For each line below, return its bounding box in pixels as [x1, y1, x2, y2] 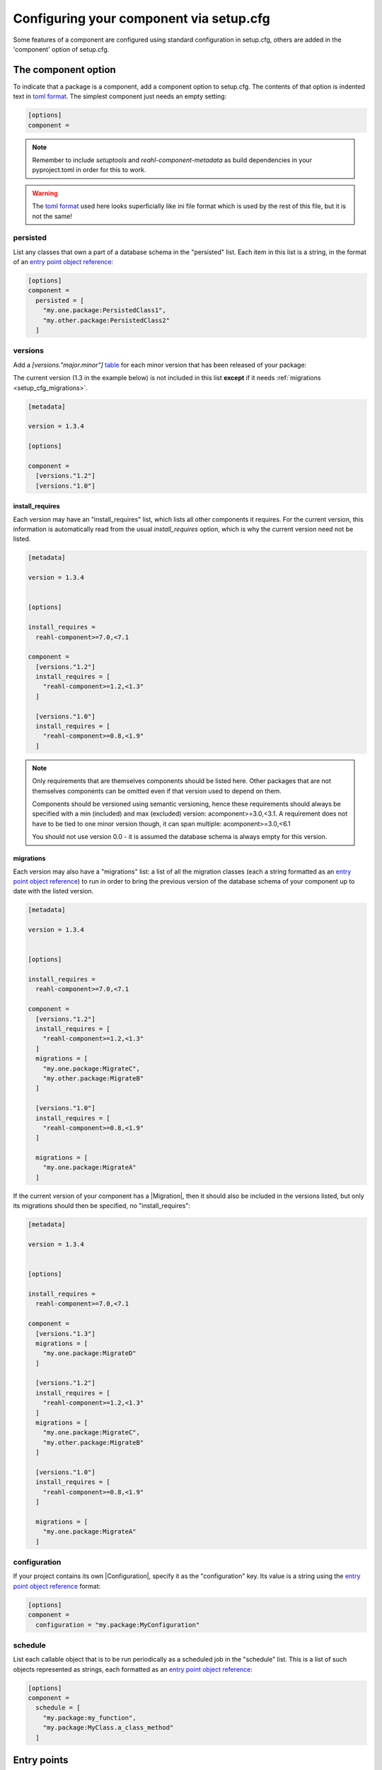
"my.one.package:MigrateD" [42, 1349, 137, 1357]
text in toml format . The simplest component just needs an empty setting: [13, 92, 227, 101]
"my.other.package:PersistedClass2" [42, 316, 170, 324]
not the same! [32, 212, 72, 220]
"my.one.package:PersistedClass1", [42, 307, 166, 314]
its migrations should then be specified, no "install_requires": [13, 1201, 191, 1210]
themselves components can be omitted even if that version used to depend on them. [32, 787, 282, 795]
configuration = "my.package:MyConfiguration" [35, 1621, 200, 1628]
